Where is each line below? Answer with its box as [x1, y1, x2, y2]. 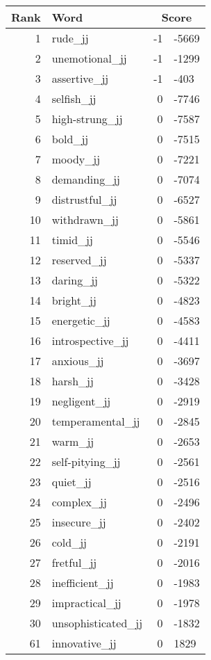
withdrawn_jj [51, 211, 119, 227]
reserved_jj [51, 252, 107, 268]
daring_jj [51, 272, 99, 288]
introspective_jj [51, 332, 129, 348]
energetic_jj [51, 312, 110, 328]
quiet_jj [51, 474, 92, 490]
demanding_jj [51, 171, 120, 187]
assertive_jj [51, 70, 109, 86]
